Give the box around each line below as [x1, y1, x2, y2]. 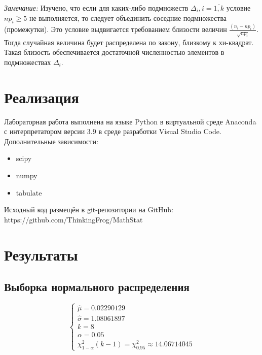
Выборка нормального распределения [4, 279, 190, 295]
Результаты [4, 244, 78, 265]
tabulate [16, 187, 42, 198]
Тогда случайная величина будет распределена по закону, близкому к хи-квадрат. [4, 37, 254, 47]
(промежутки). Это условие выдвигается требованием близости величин [4, 24, 227, 35]
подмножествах [4, 56, 51, 67]
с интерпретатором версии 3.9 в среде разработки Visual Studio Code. [4, 126, 221, 137]
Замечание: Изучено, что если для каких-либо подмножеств [4, 3, 189, 13]
